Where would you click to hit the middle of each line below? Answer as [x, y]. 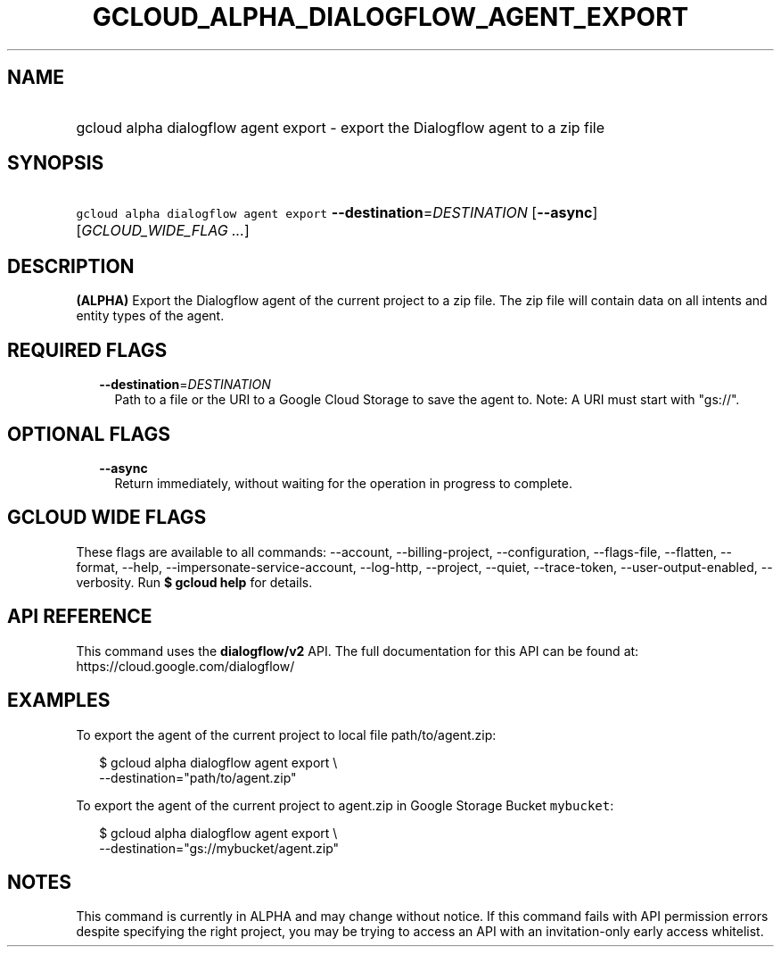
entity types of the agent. [150, 316]
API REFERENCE [80, 617]
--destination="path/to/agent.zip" [198, 777]
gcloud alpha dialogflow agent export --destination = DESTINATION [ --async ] [337, 213]
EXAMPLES [59, 701]
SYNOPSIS [56, 163]
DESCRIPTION [71, 266]
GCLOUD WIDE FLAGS [107, 518]
